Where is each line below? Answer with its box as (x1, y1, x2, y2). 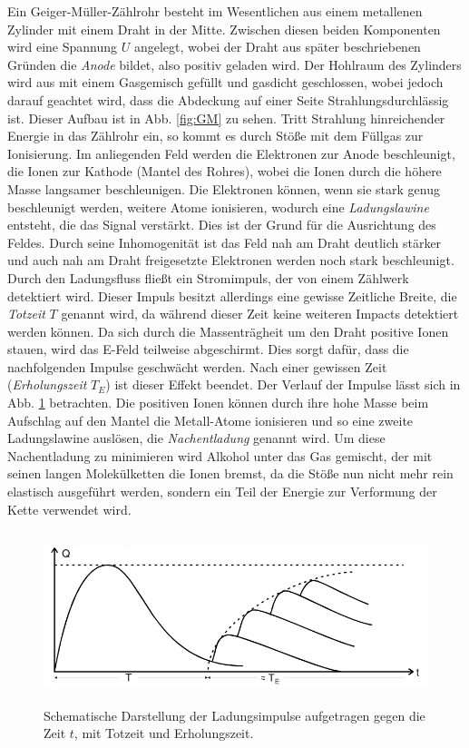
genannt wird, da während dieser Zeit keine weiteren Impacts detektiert (61, 304, 459, 323)
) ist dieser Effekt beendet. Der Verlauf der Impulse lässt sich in (105, 375, 461, 394)
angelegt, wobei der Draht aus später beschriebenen (133, 37, 421, 56)
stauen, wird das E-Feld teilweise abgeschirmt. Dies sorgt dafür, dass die (7, 340, 409, 359)
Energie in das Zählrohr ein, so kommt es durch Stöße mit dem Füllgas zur (7, 126, 424, 145)
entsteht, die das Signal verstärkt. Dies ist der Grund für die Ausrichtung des (7, 215, 436, 234)
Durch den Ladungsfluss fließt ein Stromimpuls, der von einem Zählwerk (7, 268, 409, 287)
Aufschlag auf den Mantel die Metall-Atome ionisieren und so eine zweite (7, 410, 414, 429)
